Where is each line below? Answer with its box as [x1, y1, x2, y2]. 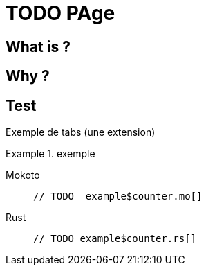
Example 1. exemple [6, 148, 95, 160]
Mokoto [6, 169, 40, 182]
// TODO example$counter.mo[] [33, 191, 203, 202]
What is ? [6, 37, 71, 55]
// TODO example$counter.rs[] [33, 233, 197, 245]
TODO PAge [6, 1, 115, 25]
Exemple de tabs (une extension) [6, 126, 156, 139]
